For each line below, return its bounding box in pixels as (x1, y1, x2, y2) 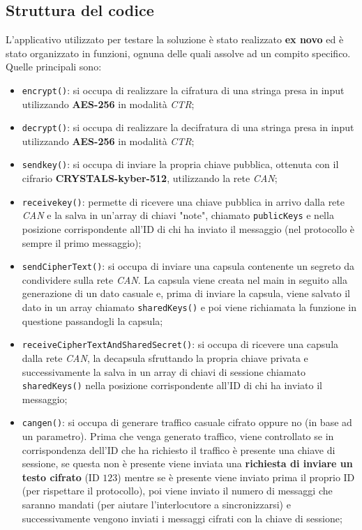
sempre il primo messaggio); (22, 235, 142, 250)
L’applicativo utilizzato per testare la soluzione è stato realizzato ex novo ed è (6, 32, 344, 47)
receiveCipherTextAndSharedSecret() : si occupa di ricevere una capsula (22, 337, 339, 351)
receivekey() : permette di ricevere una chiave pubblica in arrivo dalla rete (22, 194, 345, 209)
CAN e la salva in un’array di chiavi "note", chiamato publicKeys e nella (22, 208, 334, 222)
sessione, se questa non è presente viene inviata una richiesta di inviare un (22, 456, 353, 471)
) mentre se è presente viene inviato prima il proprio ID (117, 469, 355, 484)
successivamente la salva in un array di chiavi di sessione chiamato (22, 364, 306, 379)
